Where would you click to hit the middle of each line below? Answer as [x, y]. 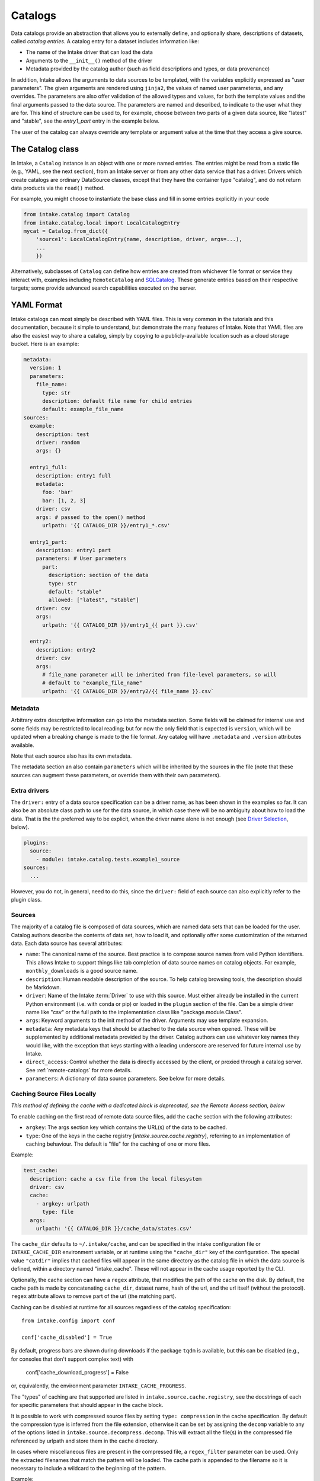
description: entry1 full [73, 476]
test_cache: [41, 1171]
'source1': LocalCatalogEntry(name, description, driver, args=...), [139, 239]
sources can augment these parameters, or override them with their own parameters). [116, 775]
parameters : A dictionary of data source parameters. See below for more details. [126, 1079]
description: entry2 [66, 650]
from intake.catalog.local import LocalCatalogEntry [102, 223]
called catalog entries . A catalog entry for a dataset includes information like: [105, 41]
